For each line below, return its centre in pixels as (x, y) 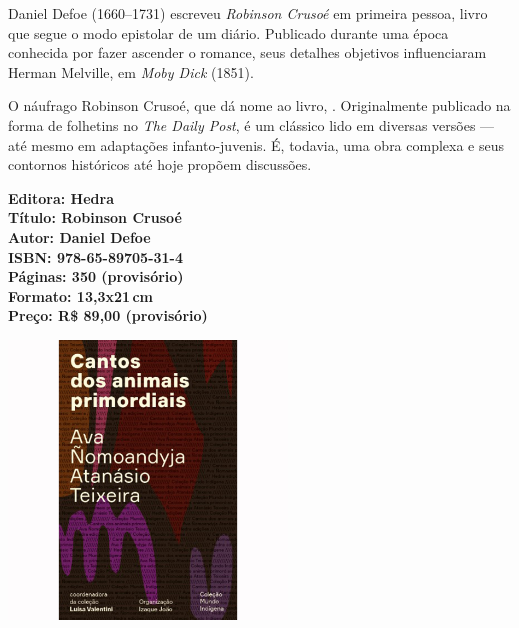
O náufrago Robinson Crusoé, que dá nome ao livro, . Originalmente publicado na (259, 105)
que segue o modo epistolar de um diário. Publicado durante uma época (228, 32)
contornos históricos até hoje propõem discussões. (160, 164)
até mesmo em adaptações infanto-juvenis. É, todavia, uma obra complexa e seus (256, 144)
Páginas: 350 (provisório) (96, 276)
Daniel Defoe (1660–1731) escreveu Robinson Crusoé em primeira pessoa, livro (248, 13)
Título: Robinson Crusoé (95, 217)
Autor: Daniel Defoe (79, 236)
